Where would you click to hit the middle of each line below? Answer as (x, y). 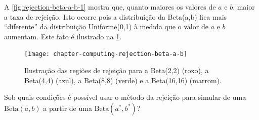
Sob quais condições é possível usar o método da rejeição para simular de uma (125, 97)
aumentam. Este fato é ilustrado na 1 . (63, 36)
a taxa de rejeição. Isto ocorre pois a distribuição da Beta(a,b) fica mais (116, 16)
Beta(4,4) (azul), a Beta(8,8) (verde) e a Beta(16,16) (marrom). (123, 80)
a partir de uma (68, 108)
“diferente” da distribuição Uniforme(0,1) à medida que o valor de (106, 26)
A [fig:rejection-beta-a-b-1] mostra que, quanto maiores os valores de (110, 7)
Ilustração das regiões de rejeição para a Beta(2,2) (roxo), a (117, 70)
